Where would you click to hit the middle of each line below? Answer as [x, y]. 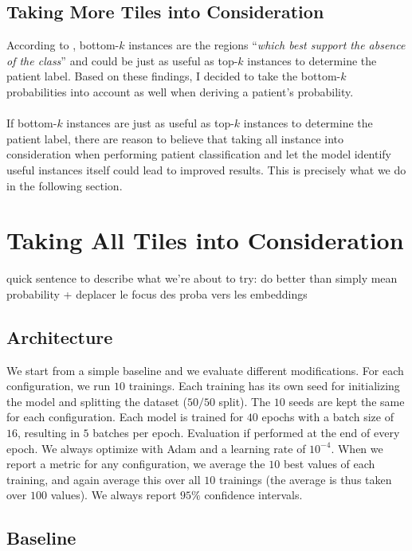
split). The [245, 401]
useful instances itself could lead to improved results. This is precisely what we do [206, 169]
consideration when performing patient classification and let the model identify [199, 154]
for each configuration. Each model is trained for [125, 417]
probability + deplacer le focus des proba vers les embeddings [157, 293]
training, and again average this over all [104, 479]
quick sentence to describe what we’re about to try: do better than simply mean [202, 278]
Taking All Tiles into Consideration [205, 240]
